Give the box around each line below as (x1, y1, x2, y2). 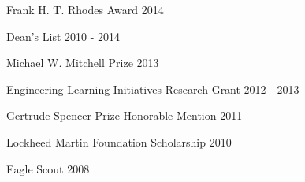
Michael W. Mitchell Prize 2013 (6, 54, 159, 71)
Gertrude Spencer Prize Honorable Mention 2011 (6, 107, 243, 124)
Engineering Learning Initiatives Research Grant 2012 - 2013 (6, 80, 299, 97)
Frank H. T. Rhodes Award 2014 (6, 2, 164, 17)
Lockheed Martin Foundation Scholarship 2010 (6, 133, 232, 150)
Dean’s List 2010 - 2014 (6, 28, 121, 44)
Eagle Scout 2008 (6, 160, 90, 176)
